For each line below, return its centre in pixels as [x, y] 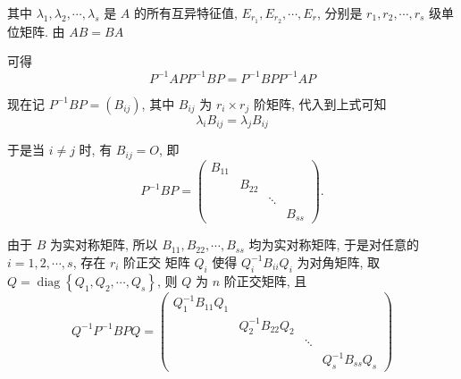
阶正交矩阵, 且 [265, 280]
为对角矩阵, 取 [339, 261]
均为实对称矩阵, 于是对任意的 [334, 244]
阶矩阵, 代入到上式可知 [320, 103]
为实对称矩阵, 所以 [104, 244]
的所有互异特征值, [186, 13]
